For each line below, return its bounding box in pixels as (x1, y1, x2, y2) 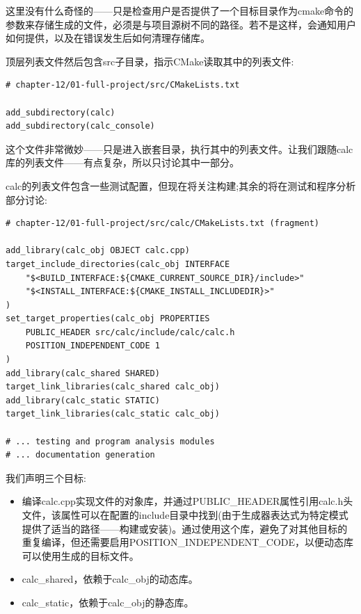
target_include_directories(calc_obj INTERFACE (6, 259, 230, 269)
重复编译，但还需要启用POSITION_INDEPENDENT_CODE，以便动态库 (22, 535, 354, 549)
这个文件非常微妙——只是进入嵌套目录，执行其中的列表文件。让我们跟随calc (6, 141, 353, 156)
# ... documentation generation (6, 450, 155, 460)
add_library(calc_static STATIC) (6, 395, 160, 405)
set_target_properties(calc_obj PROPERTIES (6, 314, 210, 324)
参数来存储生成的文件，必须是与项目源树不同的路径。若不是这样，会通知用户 (6, 17, 356, 31)
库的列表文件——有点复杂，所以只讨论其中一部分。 (6, 155, 239, 170)
